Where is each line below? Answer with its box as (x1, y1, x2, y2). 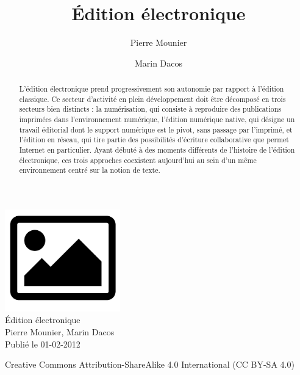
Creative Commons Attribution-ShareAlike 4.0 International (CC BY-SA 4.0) (5, 358, 295, 371)
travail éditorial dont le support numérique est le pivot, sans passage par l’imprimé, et (19, 124, 293, 134)
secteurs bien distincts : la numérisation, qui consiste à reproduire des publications (19, 104, 281, 114)
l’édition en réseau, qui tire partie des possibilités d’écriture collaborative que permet (19, 134, 289, 145)
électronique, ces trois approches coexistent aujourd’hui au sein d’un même (19, 155, 257, 165)
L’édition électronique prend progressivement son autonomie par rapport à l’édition (19, 84, 284, 94)
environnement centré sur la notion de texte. (19, 165, 160, 175)
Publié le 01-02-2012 (5, 337, 80, 350)
